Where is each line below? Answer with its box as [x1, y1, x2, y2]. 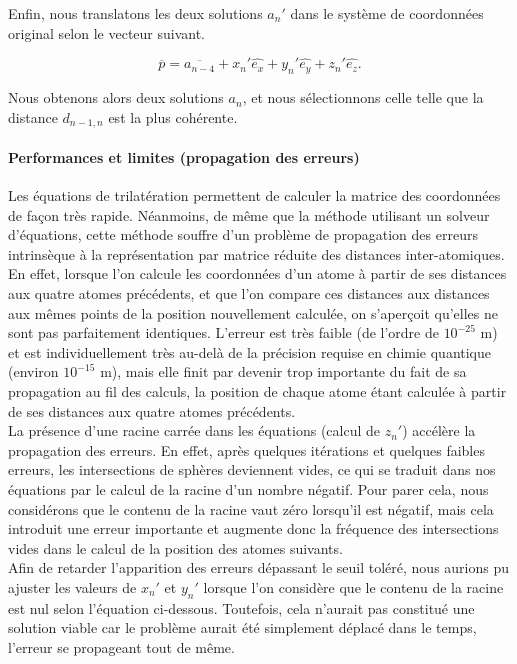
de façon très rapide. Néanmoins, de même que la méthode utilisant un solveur [8, 204, 490, 225]
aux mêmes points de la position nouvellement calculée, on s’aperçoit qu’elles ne [8, 302, 498, 323]
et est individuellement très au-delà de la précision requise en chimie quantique [8, 341, 492, 362]
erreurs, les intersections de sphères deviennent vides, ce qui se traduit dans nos [8, 459, 496, 480]
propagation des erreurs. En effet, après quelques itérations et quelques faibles [8, 439, 485, 460]
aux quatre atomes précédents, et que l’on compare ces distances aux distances [8, 283, 490, 304]
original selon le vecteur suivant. [8, 22, 206, 43]
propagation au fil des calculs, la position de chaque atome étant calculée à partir [8, 380, 507, 401]
